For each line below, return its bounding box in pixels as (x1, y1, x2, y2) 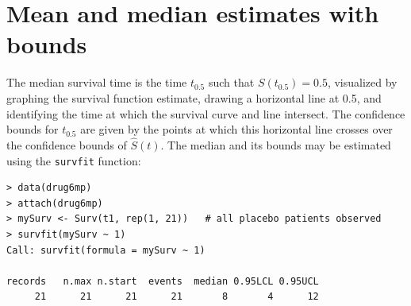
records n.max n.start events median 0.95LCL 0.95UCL (6, 275, 319, 287)
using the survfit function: (6, 152, 141, 168)
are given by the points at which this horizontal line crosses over (80, 121, 393, 138)
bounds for (6, 121, 59, 138)
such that (208, 74, 255, 91)
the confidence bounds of (6, 136, 127, 153)
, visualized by (327, 74, 398, 91)
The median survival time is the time (6, 74, 187, 91)
